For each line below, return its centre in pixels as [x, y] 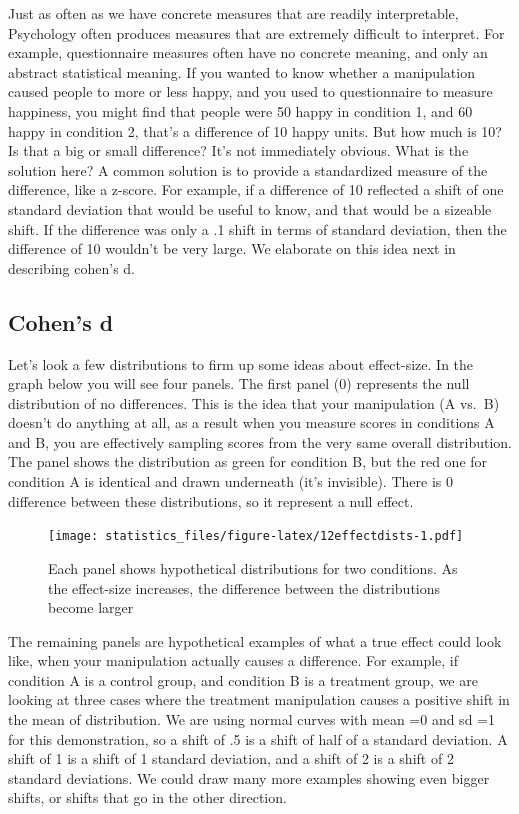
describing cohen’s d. [71, 267]
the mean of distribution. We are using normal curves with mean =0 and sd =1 [251, 719]
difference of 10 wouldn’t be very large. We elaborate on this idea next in [232, 248]
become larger [91, 607]
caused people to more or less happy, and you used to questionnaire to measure [250, 91]
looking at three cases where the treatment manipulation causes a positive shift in [259, 699]
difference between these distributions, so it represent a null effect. [211, 500]
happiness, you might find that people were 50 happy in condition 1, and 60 [240, 110]
